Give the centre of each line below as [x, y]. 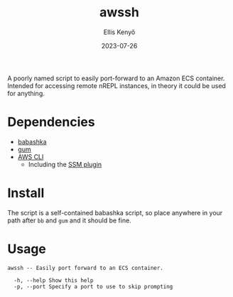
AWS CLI [31, 156]
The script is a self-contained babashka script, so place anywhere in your [115, 212]
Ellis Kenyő [119, 32]
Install [26, 193]
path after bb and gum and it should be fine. [69, 220]
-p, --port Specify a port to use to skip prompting [93, 286]
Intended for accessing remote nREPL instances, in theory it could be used [116, 85]
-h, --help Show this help [54, 280]
